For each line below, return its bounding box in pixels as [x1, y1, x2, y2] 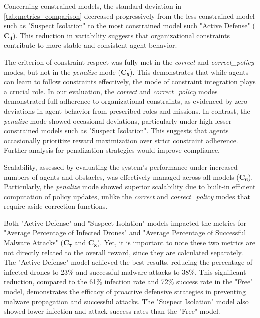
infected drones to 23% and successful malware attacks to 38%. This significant [4, 266, 246, 277]
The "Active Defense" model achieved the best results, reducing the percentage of [4, 257, 253, 267]
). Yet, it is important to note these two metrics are [97, 237, 255, 248]
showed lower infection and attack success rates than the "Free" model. [4, 306, 220, 316]
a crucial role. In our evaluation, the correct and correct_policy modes [4, 86, 218, 96]
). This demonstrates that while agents [129, 66, 249, 77]
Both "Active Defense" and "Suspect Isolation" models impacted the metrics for [4, 217, 246, 228]
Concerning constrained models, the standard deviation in [4, 1, 182, 11]
